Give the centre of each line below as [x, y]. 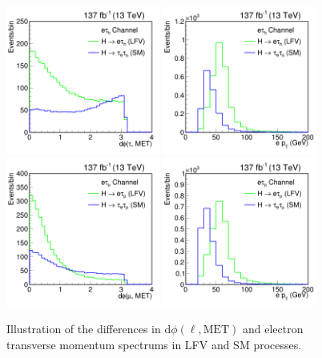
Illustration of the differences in [84, 329]
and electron [273, 329]
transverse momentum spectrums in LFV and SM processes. [154, 344]
